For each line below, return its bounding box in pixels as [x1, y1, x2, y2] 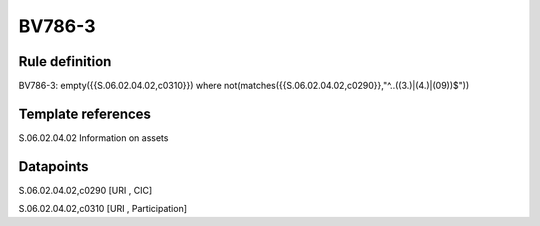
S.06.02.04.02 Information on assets [18, 131, 169, 144]
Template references [18, 105, 152, 122]
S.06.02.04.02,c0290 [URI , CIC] [18, 184, 153, 196]
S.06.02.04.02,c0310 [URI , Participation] [18, 203, 188, 215]
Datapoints [18, 158, 89, 175]
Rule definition [18, 53, 112, 70]
